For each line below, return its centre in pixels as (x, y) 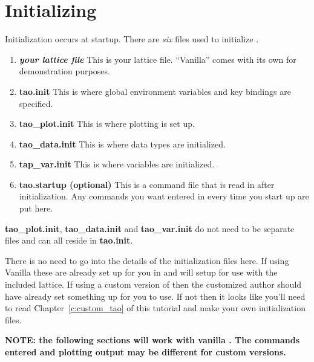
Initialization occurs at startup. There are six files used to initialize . (132, 39)
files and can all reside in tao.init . (69, 240)
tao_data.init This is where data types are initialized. (122, 144)
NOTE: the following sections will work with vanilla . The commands (152, 340)
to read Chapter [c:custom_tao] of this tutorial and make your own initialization (155, 308)
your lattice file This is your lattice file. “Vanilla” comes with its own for (158, 59)
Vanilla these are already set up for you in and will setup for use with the (141, 272)
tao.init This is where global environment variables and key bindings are (155, 91)
